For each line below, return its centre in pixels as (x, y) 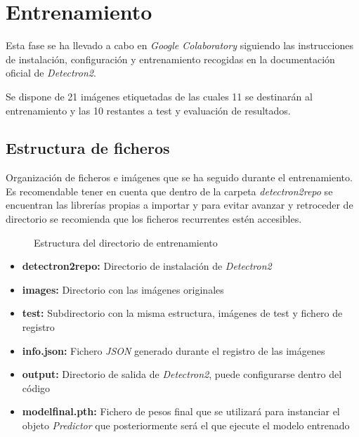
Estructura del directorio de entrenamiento (126, 242)
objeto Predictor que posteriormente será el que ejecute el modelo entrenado (186, 425)
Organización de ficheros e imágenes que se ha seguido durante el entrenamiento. (179, 177)
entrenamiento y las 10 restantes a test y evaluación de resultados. (148, 110)
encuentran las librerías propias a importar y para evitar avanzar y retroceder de (179, 205)
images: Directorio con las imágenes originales (123, 289)
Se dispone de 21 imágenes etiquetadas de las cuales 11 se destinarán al (159, 96)
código (36, 387)
